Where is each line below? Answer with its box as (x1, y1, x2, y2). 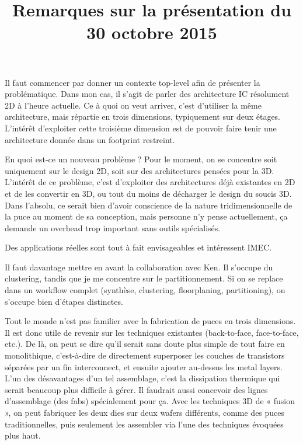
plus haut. (5, 429, 41, 441)
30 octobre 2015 (86, 20, 217, 44)
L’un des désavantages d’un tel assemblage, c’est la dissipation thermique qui (5, 372, 280, 384)
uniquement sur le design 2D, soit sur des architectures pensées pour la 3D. (5, 164, 274, 176)
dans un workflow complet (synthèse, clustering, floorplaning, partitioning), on (5, 284, 285, 296)
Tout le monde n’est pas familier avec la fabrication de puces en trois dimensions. (5, 315, 296, 327)
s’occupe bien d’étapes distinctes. (5, 295, 123, 307)
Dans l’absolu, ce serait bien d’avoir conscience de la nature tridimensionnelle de (5, 199, 292, 211)
